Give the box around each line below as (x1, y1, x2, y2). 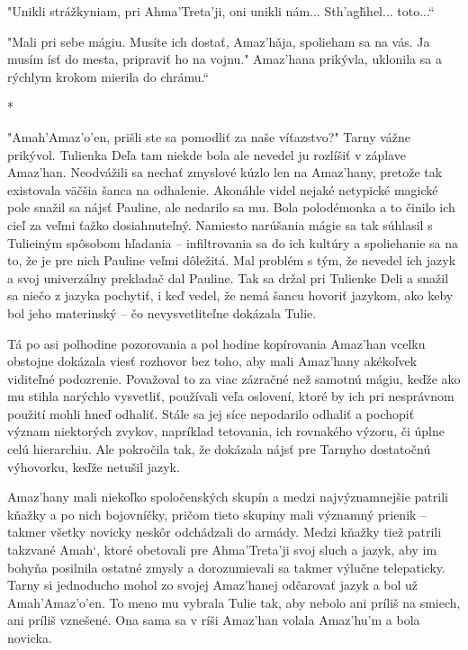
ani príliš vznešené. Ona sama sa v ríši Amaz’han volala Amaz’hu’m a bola (7, 610, 420, 629)
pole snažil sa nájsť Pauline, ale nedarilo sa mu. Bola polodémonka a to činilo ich (7, 198, 455, 217)
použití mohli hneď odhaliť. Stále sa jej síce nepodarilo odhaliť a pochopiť (7, 404, 415, 423)
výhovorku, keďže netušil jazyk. (7, 457, 180, 476)
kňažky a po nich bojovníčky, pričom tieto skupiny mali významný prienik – (7, 504, 427, 523)
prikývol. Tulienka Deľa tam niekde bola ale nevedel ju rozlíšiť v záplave (7, 145, 406, 164)
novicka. (7, 628, 52, 646)
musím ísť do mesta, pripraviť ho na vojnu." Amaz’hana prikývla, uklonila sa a (7, 49, 442, 68)
